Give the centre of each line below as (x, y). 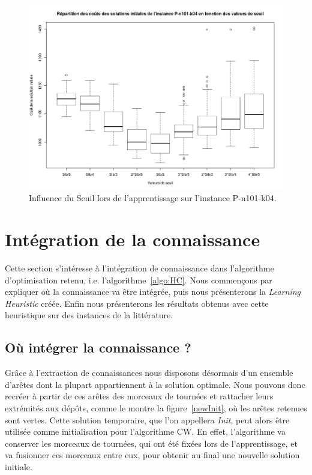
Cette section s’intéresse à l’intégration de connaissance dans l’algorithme (139, 268)
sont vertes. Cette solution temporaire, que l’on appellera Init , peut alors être (147, 419)
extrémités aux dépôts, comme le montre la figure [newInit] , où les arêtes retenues (156, 407)
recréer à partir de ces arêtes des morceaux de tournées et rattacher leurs (139, 396)
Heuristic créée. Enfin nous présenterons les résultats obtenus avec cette (137, 303)
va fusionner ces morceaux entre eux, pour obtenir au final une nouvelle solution (152, 455)
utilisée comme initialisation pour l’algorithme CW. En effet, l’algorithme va (145, 431)
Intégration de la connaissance (133, 239)
